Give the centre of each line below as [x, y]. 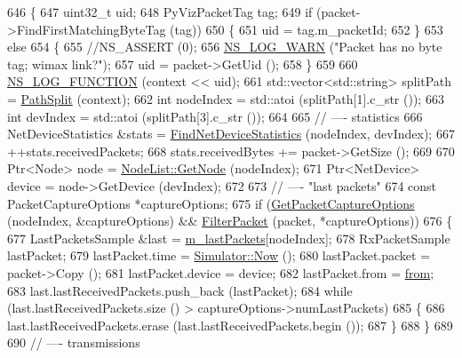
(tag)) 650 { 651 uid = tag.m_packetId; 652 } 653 [307, 29]
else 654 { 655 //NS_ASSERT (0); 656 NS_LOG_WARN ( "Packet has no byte [225, 47]
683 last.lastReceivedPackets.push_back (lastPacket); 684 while [180, 290]
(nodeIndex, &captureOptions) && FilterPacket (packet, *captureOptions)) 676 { [230, 221]
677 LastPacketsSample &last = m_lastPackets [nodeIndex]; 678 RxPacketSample [229, 238]
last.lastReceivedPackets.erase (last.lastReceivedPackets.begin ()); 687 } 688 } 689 [230, 325]
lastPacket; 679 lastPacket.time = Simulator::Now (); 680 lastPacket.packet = [219, 255]
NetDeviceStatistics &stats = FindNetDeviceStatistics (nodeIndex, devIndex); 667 [231, 134]
